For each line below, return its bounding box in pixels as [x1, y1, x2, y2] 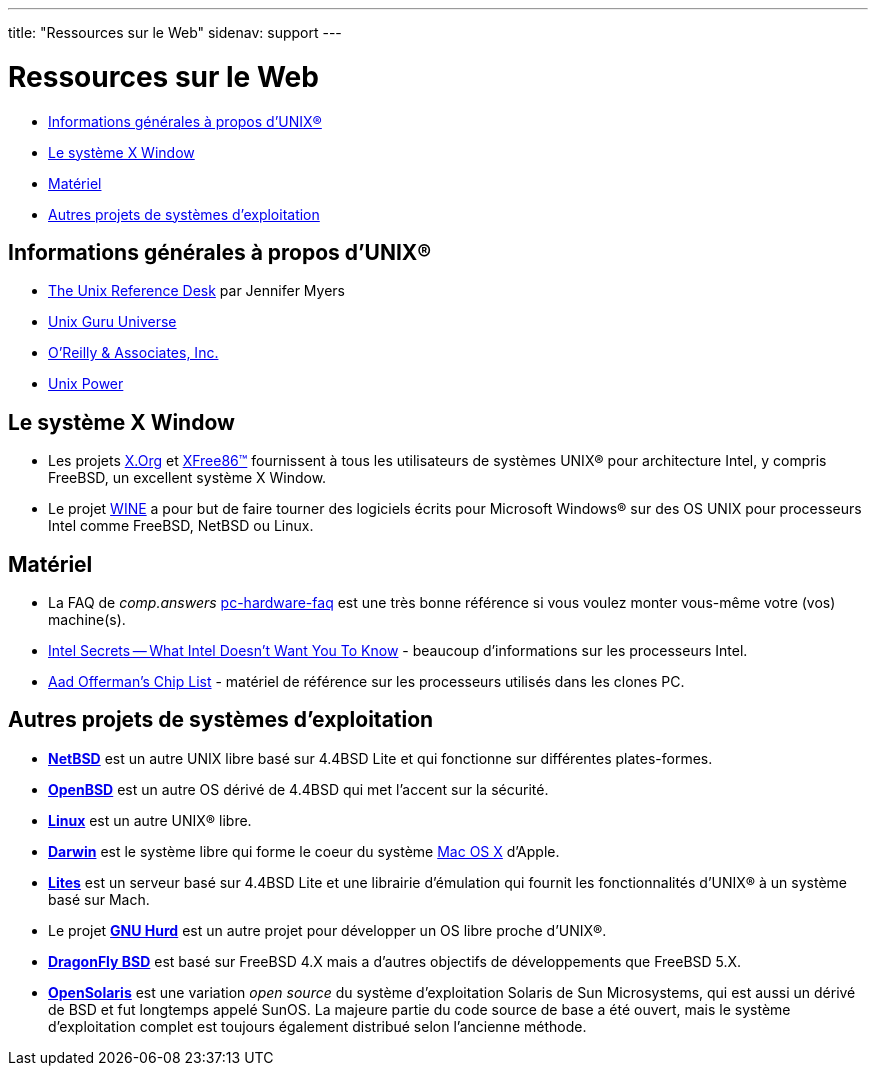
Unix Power [48, 375, 124, 393]
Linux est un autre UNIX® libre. [48, 811, 252, 829]
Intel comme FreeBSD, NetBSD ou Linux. [48, 517, 314, 535]
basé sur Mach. [48, 890, 150, 908]
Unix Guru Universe [48, 313, 177, 331]
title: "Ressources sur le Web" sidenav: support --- [8, 24, 342, 41]
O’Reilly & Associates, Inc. [48, 344, 219, 362]
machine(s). [48, 611, 126, 629]
